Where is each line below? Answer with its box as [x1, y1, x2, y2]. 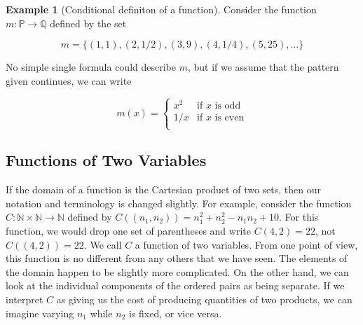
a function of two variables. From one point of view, [135, 237, 358, 251]
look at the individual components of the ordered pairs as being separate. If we [6, 278, 345, 293]
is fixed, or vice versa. [129, 305, 222, 320]
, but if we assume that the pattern [187, 60, 339, 74]
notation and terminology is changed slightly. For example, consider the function [6, 195, 352, 210]
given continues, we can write [6, 73, 132, 88]
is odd [214, 100, 241, 111]
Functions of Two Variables [6, 149, 207, 171]
